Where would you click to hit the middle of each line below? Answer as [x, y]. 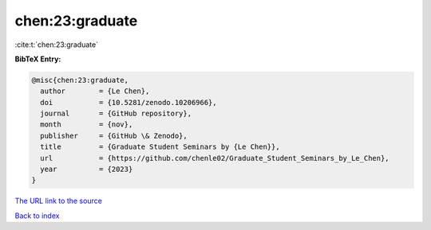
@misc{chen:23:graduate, [80, 80]
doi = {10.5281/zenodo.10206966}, [129, 102]
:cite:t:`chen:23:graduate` [57, 45]
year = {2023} [87, 170]
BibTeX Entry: [38, 59]
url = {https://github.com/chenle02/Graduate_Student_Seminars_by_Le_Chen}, [215, 158]
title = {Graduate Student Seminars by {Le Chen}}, [160, 147]
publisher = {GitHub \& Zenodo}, [114, 136]
